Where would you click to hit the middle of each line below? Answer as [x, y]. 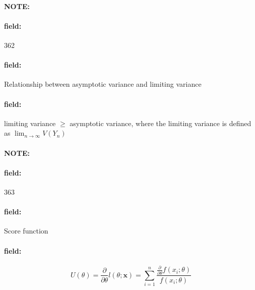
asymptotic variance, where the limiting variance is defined [161, 123]
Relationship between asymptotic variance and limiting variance [103, 84]
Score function [26, 231]
